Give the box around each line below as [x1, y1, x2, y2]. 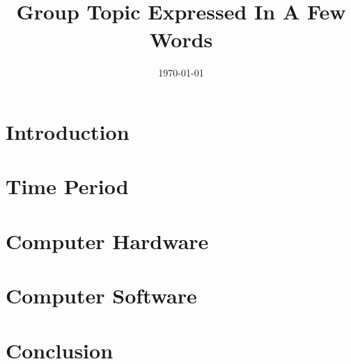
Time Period [6, 172, 129, 200]
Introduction [6, 118, 130, 146]
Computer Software [6, 281, 197, 310]
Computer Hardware [6, 226, 209, 255]
